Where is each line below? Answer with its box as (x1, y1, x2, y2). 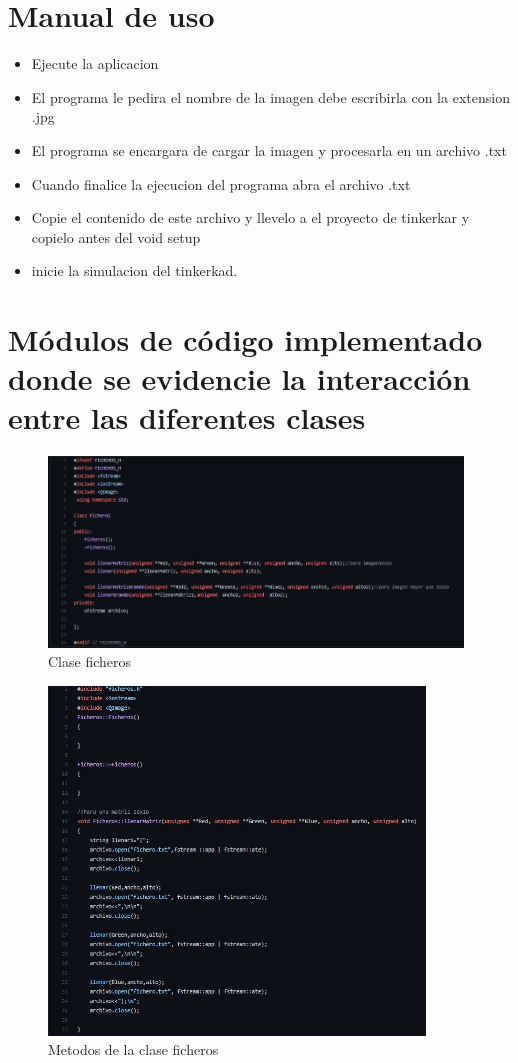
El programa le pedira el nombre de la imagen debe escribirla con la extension (31, 86, 510, 107)
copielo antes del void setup (31, 226, 201, 247)
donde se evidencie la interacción (8, 358, 471, 399)
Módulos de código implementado (8, 319, 483, 360)
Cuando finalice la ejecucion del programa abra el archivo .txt (31, 173, 411, 194)
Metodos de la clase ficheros (48, 1039, 219, 1060)
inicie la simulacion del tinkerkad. (31, 260, 238, 281)
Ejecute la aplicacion (31, 53, 159, 74)
